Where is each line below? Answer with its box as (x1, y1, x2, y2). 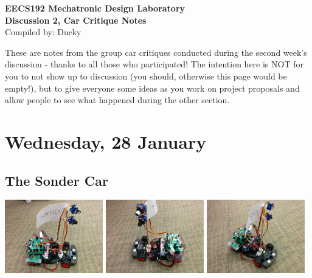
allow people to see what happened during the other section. (5, 93, 230, 106)
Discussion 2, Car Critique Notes (5, 13, 147, 26)
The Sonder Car (5, 171, 108, 189)
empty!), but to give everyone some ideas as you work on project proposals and (5, 81, 300, 94)
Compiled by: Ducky (5, 25, 81, 38)
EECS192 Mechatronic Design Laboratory (5, 2, 185, 14)
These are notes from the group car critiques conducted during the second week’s (5, 46, 307, 58)
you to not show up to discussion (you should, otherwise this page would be (5, 69, 287, 82)
